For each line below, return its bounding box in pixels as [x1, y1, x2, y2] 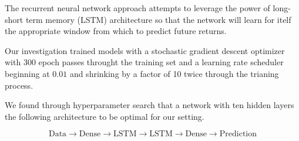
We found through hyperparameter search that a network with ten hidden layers [5, 99, 294, 111]
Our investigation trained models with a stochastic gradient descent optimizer [5, 44, 285, 56]
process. [5, 79, 33, 91]
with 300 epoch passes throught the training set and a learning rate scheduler [5, 56, 284, 68]
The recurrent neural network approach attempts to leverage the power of [5, 2, 270, 14]
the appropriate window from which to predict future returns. [5, 25, 227, 37]
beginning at [5, 67, 50, 79]
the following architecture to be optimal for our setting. [5, 110, 204, 122]
